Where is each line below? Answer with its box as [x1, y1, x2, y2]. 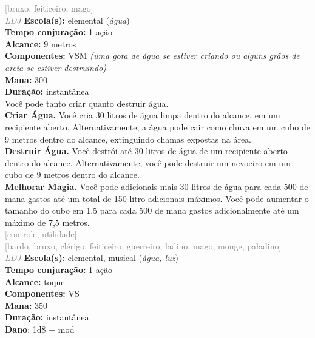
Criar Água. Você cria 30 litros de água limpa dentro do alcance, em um [5, 109, 280, 121]
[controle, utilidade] [5, 228, 77, 240]
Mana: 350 [5, 299, 48, 311]
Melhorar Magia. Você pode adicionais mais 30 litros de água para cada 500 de [5, 180, 308, 192]
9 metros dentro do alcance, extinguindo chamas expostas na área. [5, 132, 252, 145]
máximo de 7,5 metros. [5, 215, 90, 228]
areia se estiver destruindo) [5, 61, 106, 73]
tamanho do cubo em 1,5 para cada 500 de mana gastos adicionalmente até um [5, 204, 299, 217]
